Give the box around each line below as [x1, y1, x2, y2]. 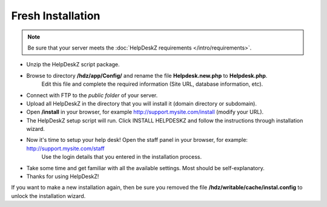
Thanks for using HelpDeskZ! [26, 173, 99, 180]
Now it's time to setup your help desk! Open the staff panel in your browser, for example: [26, 136, 248, 144]
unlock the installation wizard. [11, 192, 86, 199]
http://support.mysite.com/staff [26, 145, 105, 152]
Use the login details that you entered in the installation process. [41, 153, 202, 161]
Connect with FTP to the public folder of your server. [26, 91, 158, 99]
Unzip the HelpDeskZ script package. [26, 61, 121, 68]
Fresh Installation [11, 9, 101, 22]
